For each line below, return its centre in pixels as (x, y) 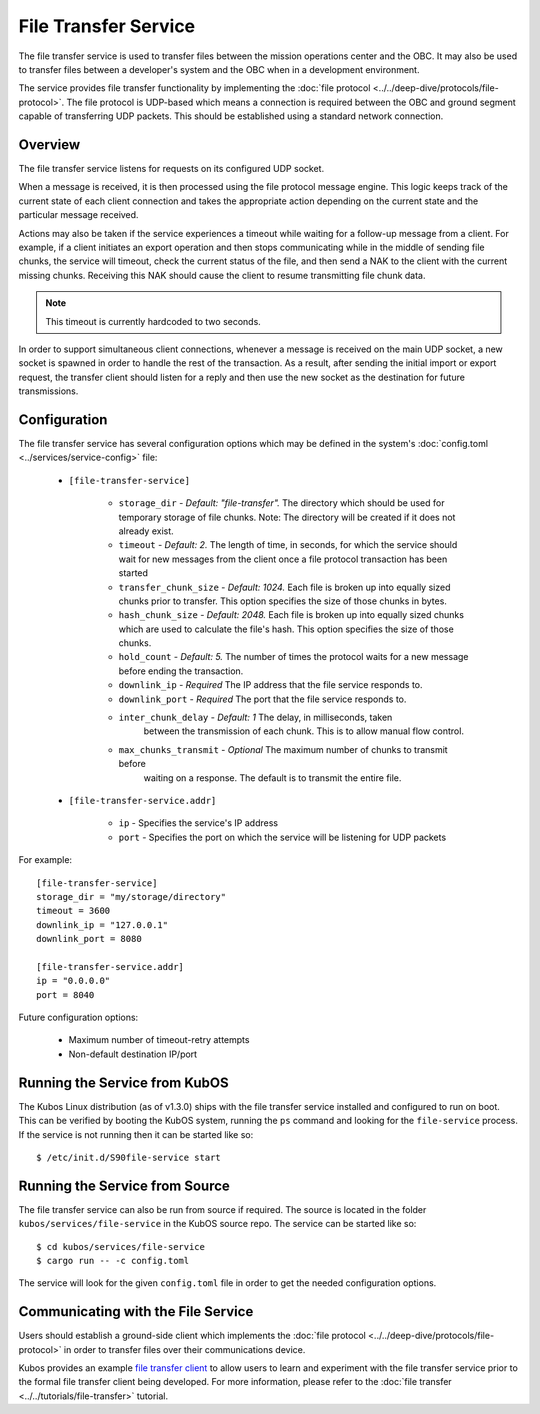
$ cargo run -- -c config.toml (113, 1260)
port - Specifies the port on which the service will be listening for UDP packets (282, 837)
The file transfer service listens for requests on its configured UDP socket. (171, 169)
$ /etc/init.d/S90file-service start (129, 1157)
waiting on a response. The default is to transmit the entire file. (272, 777)
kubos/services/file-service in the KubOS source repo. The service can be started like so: (217, 1224)
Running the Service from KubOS (123, 1082)
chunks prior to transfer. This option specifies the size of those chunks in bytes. (282, 601)
